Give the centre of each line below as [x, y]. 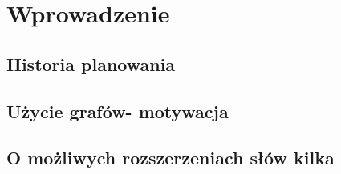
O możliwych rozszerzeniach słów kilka [170, 158]
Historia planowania [91, 63]
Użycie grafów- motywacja [118, 111]
